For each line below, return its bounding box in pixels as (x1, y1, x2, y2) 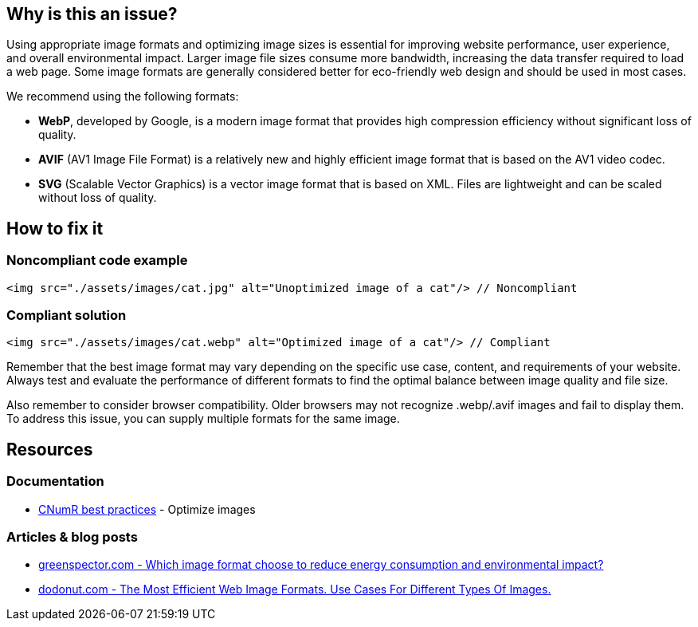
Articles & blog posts (6, 528, 138, 545)
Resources (6, 439, 93, 459)
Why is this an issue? (6, 4, 178, 24)
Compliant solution (6, 307, 127, 324)
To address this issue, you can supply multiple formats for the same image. (6, 412, 400, 426)
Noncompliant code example (6, 252, 188, 269)
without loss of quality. (38, 191, 157, 205)
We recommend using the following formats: (6, 89, 239, 104)
